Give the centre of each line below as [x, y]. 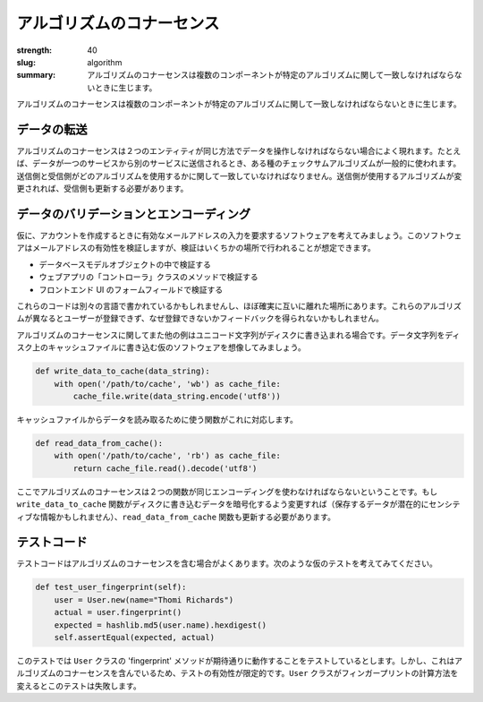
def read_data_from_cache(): [99, 443]
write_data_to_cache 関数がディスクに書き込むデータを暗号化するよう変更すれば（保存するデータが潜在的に [223, 504]
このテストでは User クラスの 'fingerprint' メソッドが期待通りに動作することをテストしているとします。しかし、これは [236, 660]
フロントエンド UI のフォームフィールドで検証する [131, 289]
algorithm [105, 62]
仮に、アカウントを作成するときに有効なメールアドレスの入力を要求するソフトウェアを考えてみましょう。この [220, 235]
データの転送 [52, 129]
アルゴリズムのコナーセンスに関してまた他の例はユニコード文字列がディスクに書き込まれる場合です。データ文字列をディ [238, 335]
